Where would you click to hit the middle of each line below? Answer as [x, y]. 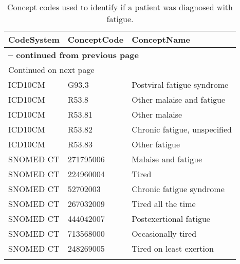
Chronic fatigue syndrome [178, 189]
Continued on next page [51, 70]
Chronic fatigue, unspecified [182, 129]
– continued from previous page [73, 55]
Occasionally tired [164, 233]
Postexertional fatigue [171, 219]
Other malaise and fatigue [179, 99]
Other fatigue [156, 144]
